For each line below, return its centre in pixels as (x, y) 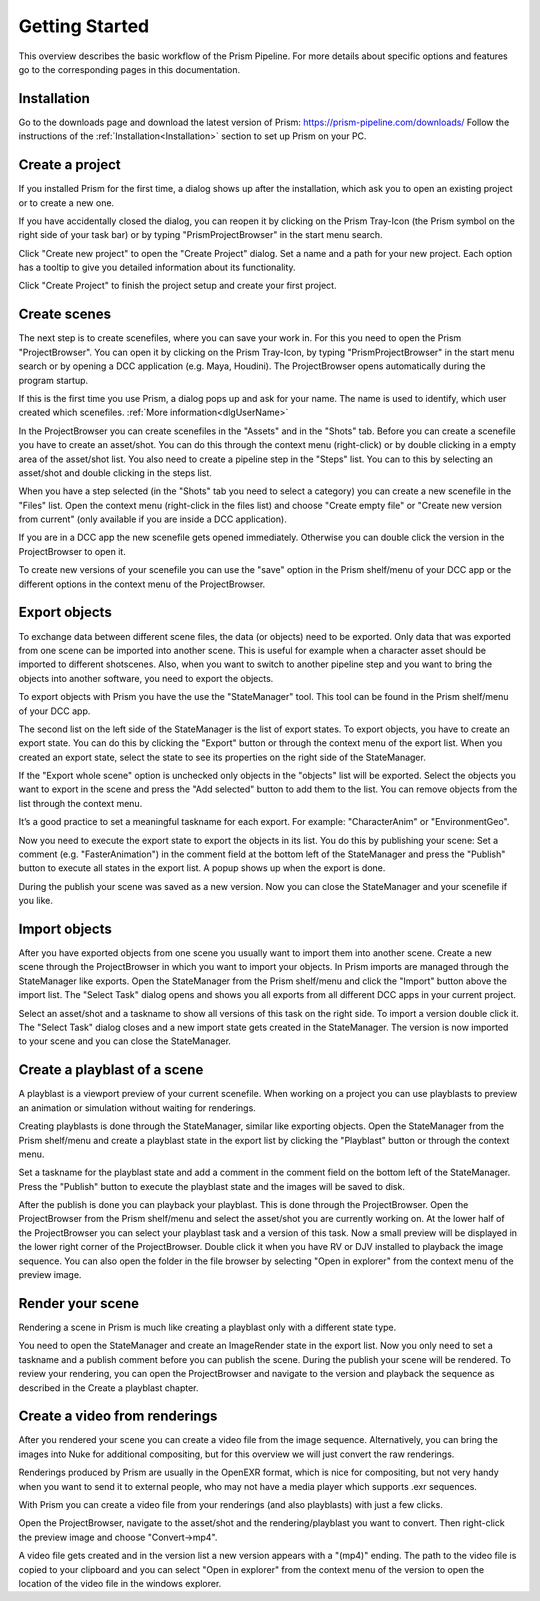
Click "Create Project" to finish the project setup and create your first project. (177, 286)
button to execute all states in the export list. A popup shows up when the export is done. (202, 868)
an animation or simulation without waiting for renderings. (137, 1107)
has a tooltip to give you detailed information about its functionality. (157, 267)
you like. (36, 901)
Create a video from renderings (118, 1416)
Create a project (70, 165)
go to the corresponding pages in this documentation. (129, 69)
